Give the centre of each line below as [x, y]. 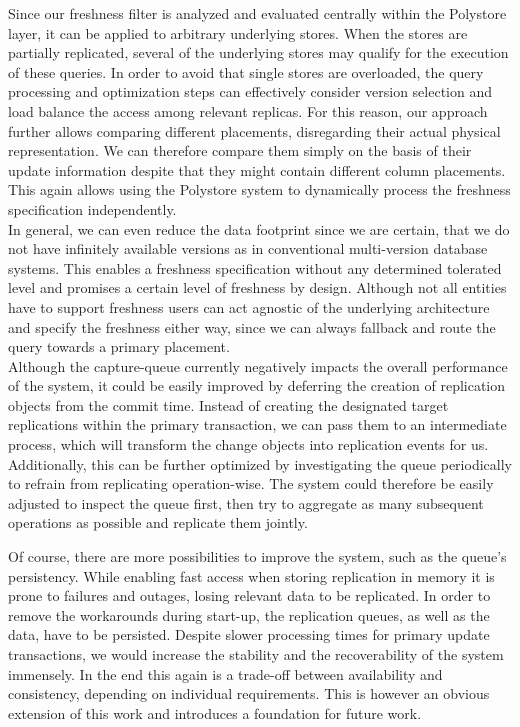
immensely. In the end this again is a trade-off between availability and [225, 673]
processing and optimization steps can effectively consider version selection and [250, 91]
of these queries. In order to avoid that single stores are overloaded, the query [246, 71]
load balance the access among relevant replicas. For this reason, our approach [248, 110]
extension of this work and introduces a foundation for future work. [215, 712]
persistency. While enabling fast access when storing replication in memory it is [251, 575]
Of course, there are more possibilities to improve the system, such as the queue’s [257, 556]
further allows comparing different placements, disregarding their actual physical [254, 130]
